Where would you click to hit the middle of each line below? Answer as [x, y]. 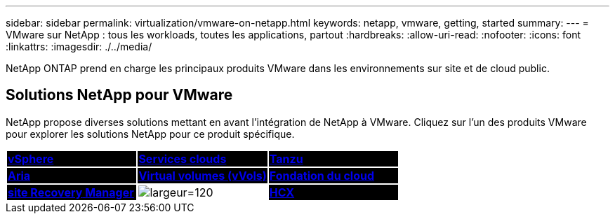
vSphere [31, 158]
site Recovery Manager [71, 192]
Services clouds [183, 158]
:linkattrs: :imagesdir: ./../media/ [79, 47]
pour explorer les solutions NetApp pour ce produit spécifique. [150, 134]
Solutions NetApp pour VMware [119, 95]
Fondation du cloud [322, 175]
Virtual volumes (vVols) [203, 175]
